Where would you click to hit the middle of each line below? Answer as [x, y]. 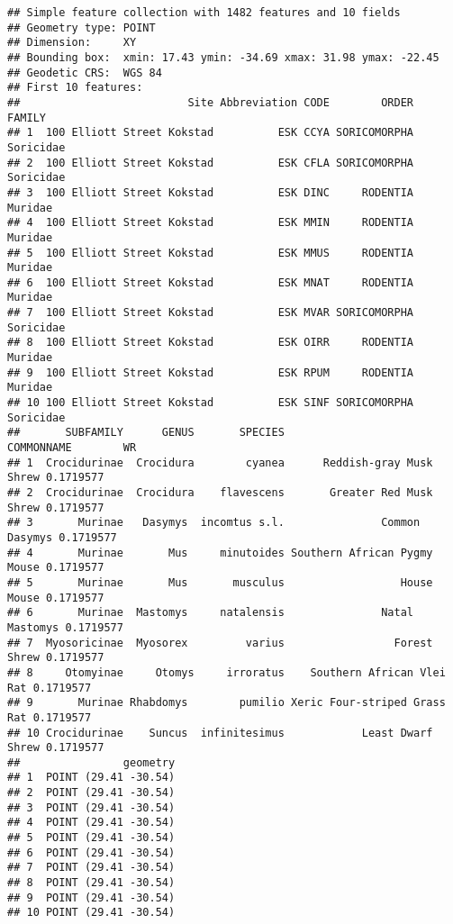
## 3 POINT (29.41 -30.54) [91, 807]
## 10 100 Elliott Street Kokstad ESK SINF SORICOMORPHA [211, 403]
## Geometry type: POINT [82, 27]
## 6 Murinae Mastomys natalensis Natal [211, 613]
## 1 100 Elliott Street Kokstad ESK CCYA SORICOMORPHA [211, 133]
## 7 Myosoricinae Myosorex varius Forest [220, 643]
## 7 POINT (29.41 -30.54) [91, 868]
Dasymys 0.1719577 [62, 537]
